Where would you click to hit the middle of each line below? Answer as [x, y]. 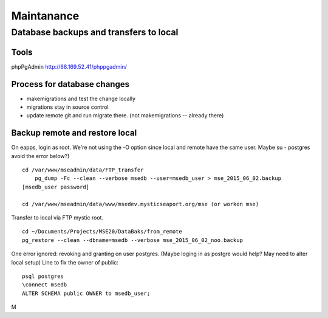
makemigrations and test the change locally [81, 99]
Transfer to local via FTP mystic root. [57, 218]
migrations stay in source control [67, 107]
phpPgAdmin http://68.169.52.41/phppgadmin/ [69, 66]
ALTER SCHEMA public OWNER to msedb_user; [86, 293]
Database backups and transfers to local [95, 32]
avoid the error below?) [40, 156]
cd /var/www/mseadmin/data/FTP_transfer [83, 170]
